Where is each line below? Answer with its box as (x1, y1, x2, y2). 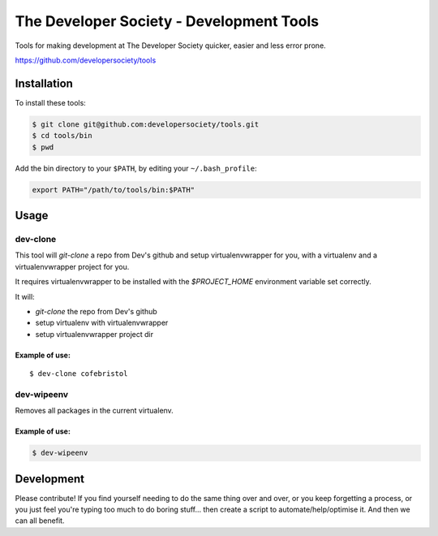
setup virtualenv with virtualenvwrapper (35, 318, 169, 328)
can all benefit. (15, 516, 65, 525)
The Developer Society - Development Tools (15, 12, 320, 30)
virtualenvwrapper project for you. (15, 262, 130, 271)
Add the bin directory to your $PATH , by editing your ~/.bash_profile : (15, 163, 257, 173)
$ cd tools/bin (32, 131, 92, 140)
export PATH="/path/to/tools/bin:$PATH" (32, 185, 195, 194)
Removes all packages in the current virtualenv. (15, 406, 174, 416)
